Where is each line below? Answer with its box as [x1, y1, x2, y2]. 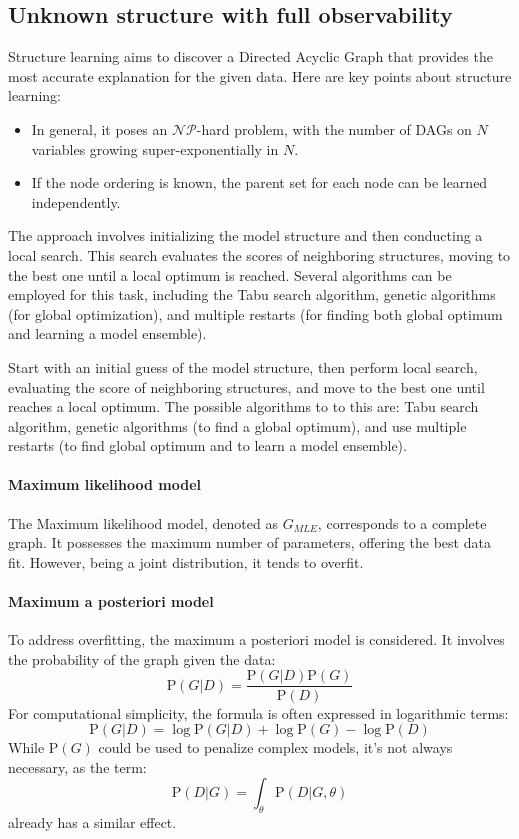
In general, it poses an [31, 118, 168, 139]
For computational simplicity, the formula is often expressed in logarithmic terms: [8, 702, 509, 723]
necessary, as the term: [8, 756, 147, 777]
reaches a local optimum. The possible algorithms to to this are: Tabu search [8, 396, 479, 417]
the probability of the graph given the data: [8, 648, 276, 669]
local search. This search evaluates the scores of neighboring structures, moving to [8, 244, 511, 265]
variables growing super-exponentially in [31, 138, 279, 159]
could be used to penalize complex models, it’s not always [98, 737, 453, 758]
